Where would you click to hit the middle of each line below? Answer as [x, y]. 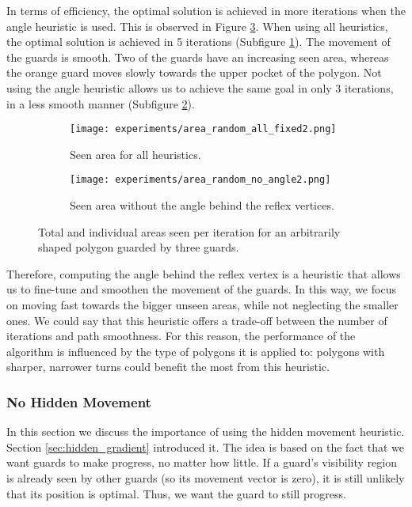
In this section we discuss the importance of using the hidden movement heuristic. [206, 431]
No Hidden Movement [79, 401]
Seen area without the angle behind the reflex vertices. [202, 205]
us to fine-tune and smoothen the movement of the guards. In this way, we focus [201, 289]
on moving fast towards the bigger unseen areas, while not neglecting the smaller [202, 305]
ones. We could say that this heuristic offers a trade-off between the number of [197, 320]
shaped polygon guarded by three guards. [139, 247]
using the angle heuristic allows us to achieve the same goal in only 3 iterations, [200, 87]
